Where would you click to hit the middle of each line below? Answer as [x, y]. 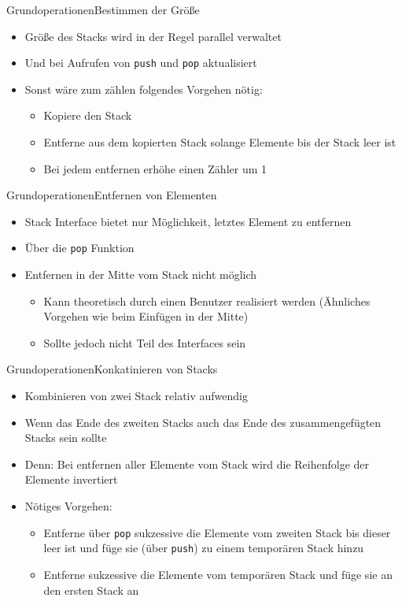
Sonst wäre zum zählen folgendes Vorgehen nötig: [144, 89]
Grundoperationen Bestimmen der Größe [103, 9]
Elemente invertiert [71, 479]
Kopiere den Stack [88, 115]
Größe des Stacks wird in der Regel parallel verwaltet [153, 36]
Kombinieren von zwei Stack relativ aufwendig [136, 396]
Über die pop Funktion [79, 248]
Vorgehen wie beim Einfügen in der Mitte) [146, 316]
